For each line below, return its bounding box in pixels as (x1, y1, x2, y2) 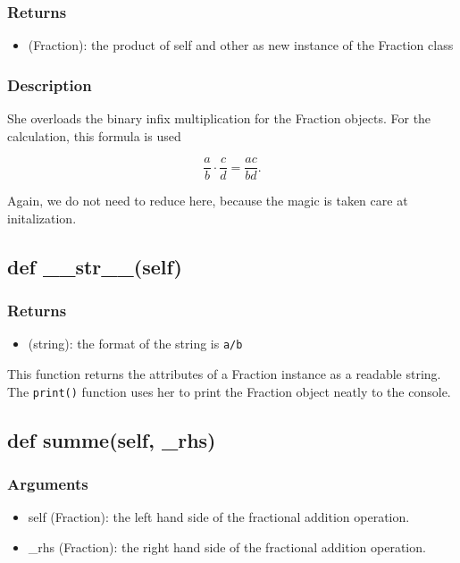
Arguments (7, 473, 88, 495)
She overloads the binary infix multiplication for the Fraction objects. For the (7, 109, 431, 128)
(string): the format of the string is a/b (28, 334, 243, 353)
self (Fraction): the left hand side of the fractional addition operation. (28, 508, 410, 526)
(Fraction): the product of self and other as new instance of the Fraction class (28, 36, 454, 55)
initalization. (7, 208, 77, 227)
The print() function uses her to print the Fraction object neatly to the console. (7, 382, 451, 400)
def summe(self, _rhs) (7, 425, 216, 453)
